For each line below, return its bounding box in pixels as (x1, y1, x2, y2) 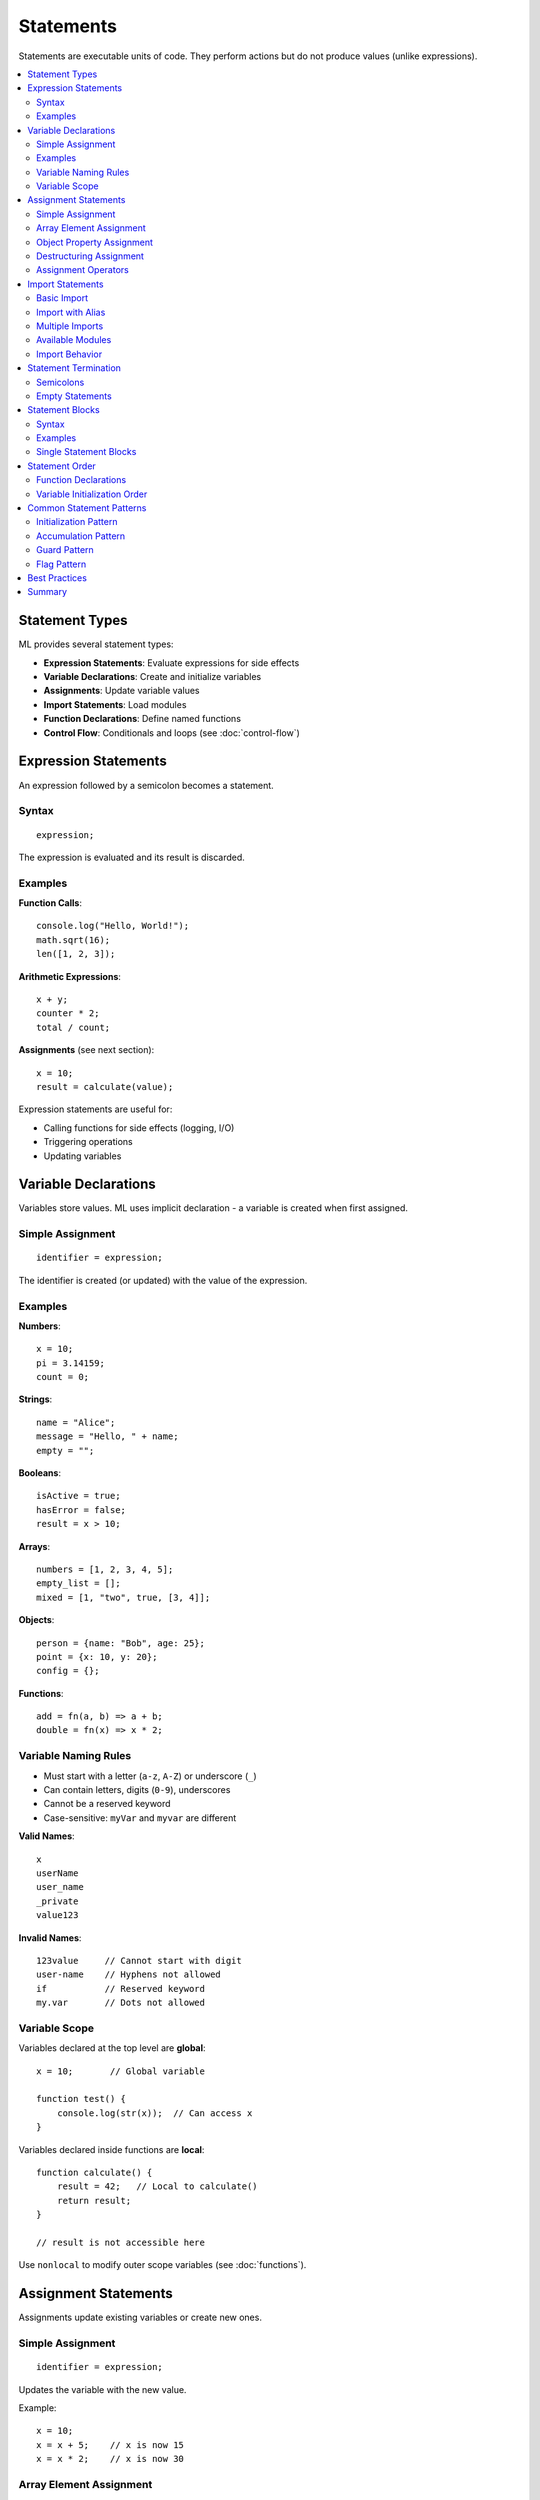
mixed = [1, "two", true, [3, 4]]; (36, 1591, 211, 1603)
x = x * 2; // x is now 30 (36, 2453, 185, 2465)
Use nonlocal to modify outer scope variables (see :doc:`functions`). (18, 2259, 307, 2271)
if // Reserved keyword (36, 1983, 205, 1994)
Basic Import (36, 292, 89, 304)
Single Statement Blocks (36, 446, 137, 458)
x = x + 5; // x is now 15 (36, 2439, 185, 2450)
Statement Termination (27, 362, 122, 374)
